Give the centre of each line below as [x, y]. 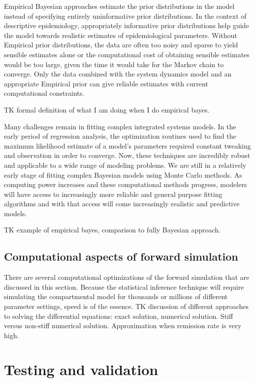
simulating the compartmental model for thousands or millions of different [116, 296]
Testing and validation [81, 369]
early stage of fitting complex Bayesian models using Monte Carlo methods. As [123, 174]
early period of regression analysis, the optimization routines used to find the [120, 136]
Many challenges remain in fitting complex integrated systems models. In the [120, 126]
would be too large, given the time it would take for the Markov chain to [114, 64]
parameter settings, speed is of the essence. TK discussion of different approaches [127, 306]
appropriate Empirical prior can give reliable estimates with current [106, 83]
